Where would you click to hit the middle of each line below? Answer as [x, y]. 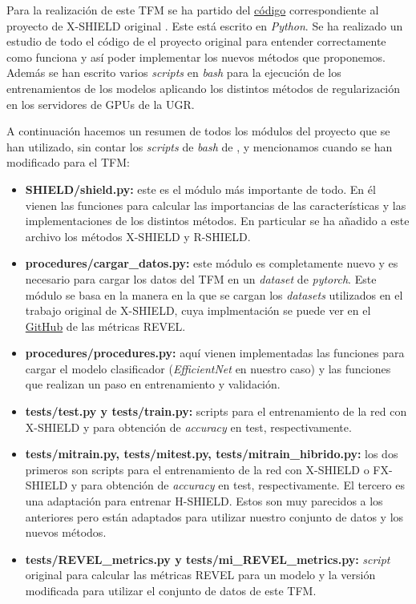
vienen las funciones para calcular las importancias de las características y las [216, 205]
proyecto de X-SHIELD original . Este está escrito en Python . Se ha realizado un [205, 25]
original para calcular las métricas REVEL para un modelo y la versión [200, 575]
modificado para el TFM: [68, 162]
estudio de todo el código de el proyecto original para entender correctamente [196, 41]
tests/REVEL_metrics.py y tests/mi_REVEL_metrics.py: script [208, 559]
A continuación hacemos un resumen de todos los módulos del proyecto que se [198, 131]
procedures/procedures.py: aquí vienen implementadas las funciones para [215, 353]
